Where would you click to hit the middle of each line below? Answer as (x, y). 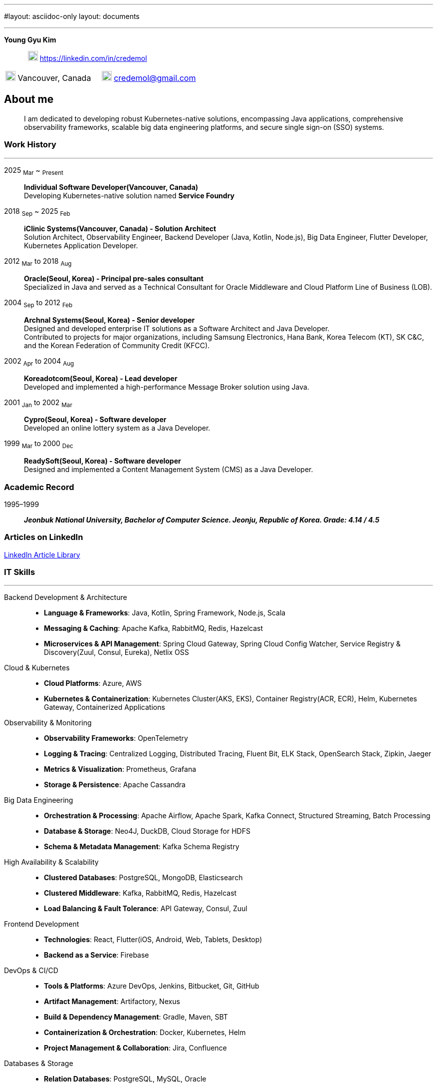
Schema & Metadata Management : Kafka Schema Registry (142, 847)
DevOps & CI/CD (31, 971)
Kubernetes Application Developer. (81, 246)
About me (29, 99)
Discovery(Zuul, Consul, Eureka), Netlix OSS (116, 652)
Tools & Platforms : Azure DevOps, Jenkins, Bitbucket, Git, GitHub (152, 986)
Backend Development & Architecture (66, 597)
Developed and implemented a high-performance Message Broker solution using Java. (167, 387)
